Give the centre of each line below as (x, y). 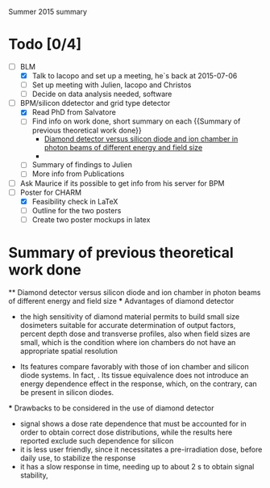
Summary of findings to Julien (82, 165)
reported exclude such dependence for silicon (97, 440)
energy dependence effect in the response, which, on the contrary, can (139, 384)
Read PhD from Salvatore (74, 112)
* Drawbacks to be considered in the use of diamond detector (111, 408)
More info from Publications (78, 174)
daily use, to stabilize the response (78, 458)
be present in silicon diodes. (67, 392)
